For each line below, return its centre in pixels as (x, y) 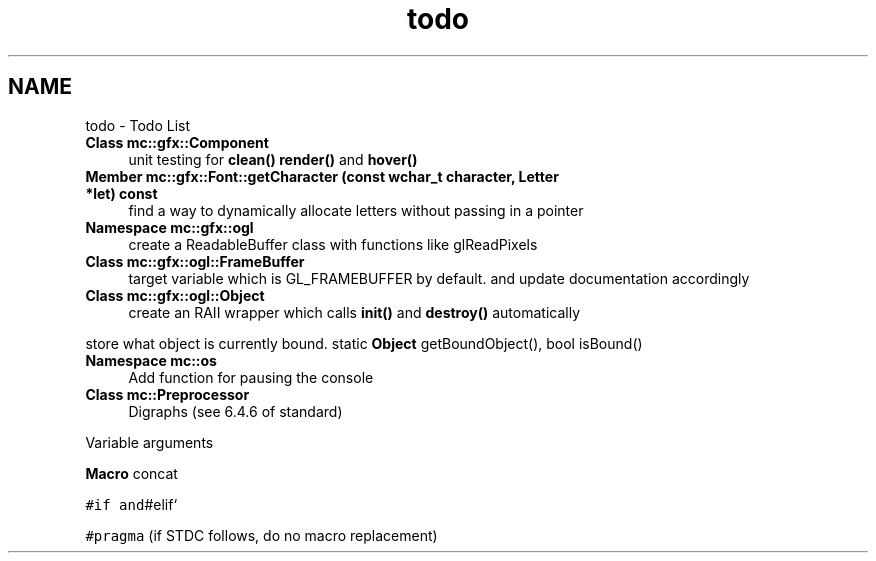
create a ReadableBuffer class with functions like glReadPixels (333, 244)
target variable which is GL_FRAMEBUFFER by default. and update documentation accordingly (439, 278)
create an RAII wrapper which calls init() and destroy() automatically (354, 312)
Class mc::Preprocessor (167, 394)
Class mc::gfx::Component (177, 142)
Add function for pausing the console (251, 377)
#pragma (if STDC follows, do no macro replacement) (261, 535)
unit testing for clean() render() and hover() (273, 159)
